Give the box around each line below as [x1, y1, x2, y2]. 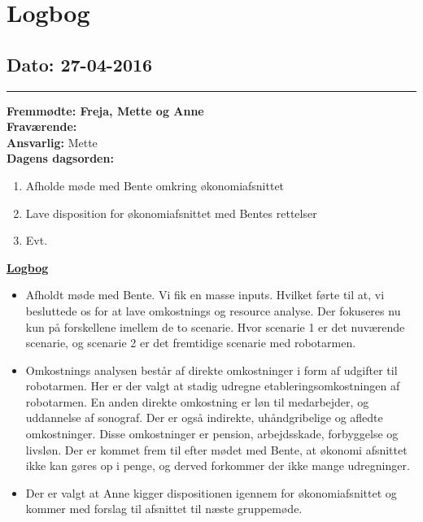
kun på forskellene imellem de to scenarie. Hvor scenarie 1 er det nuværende [25, 318, 405, 335]
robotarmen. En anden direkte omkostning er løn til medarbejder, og [25, 393, 369, 410]
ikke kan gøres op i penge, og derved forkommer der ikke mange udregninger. [25, 457, 410, 474]
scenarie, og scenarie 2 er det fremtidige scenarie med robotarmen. [25, 334, 356, 351]
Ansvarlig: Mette [7, 133, 98, 150]
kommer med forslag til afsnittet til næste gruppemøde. [25, 500, 303, 517]
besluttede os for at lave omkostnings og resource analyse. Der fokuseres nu [25, 302, 401, 319]
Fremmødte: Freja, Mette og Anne [7, 102, 204, 119]
